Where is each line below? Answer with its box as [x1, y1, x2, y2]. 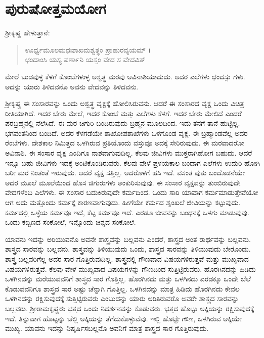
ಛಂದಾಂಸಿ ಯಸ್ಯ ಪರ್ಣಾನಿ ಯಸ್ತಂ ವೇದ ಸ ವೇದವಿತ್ [25, 54, 146, 65]
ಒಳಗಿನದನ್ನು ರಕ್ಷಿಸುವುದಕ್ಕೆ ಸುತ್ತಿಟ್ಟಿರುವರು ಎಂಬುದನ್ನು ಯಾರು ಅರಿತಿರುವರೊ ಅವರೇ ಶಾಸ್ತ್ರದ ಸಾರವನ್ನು [5, 293, 239, 304]
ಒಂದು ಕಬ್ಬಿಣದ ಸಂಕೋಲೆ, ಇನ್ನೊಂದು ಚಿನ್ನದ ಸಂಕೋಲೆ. [5, 217, 136, 227]
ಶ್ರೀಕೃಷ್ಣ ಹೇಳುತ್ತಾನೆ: [5, 27, 50, 38]
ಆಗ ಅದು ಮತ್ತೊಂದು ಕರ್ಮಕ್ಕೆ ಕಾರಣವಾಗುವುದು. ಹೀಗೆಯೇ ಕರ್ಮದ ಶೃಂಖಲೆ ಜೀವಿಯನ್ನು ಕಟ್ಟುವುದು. [5, 197, 241, 208]
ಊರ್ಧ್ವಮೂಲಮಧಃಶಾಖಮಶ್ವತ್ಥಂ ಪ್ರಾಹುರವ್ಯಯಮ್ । [25, 44, 151, 55]
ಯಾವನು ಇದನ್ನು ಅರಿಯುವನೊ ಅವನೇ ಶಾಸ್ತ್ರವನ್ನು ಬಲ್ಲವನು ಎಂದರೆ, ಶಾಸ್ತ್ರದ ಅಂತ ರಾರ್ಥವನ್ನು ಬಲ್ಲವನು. [5, 233, 251, 244]
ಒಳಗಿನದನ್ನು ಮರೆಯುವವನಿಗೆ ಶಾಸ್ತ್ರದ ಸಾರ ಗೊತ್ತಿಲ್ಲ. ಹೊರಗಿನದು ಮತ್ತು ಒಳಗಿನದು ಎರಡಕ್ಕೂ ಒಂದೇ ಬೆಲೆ [5, 273, 251, 284]
